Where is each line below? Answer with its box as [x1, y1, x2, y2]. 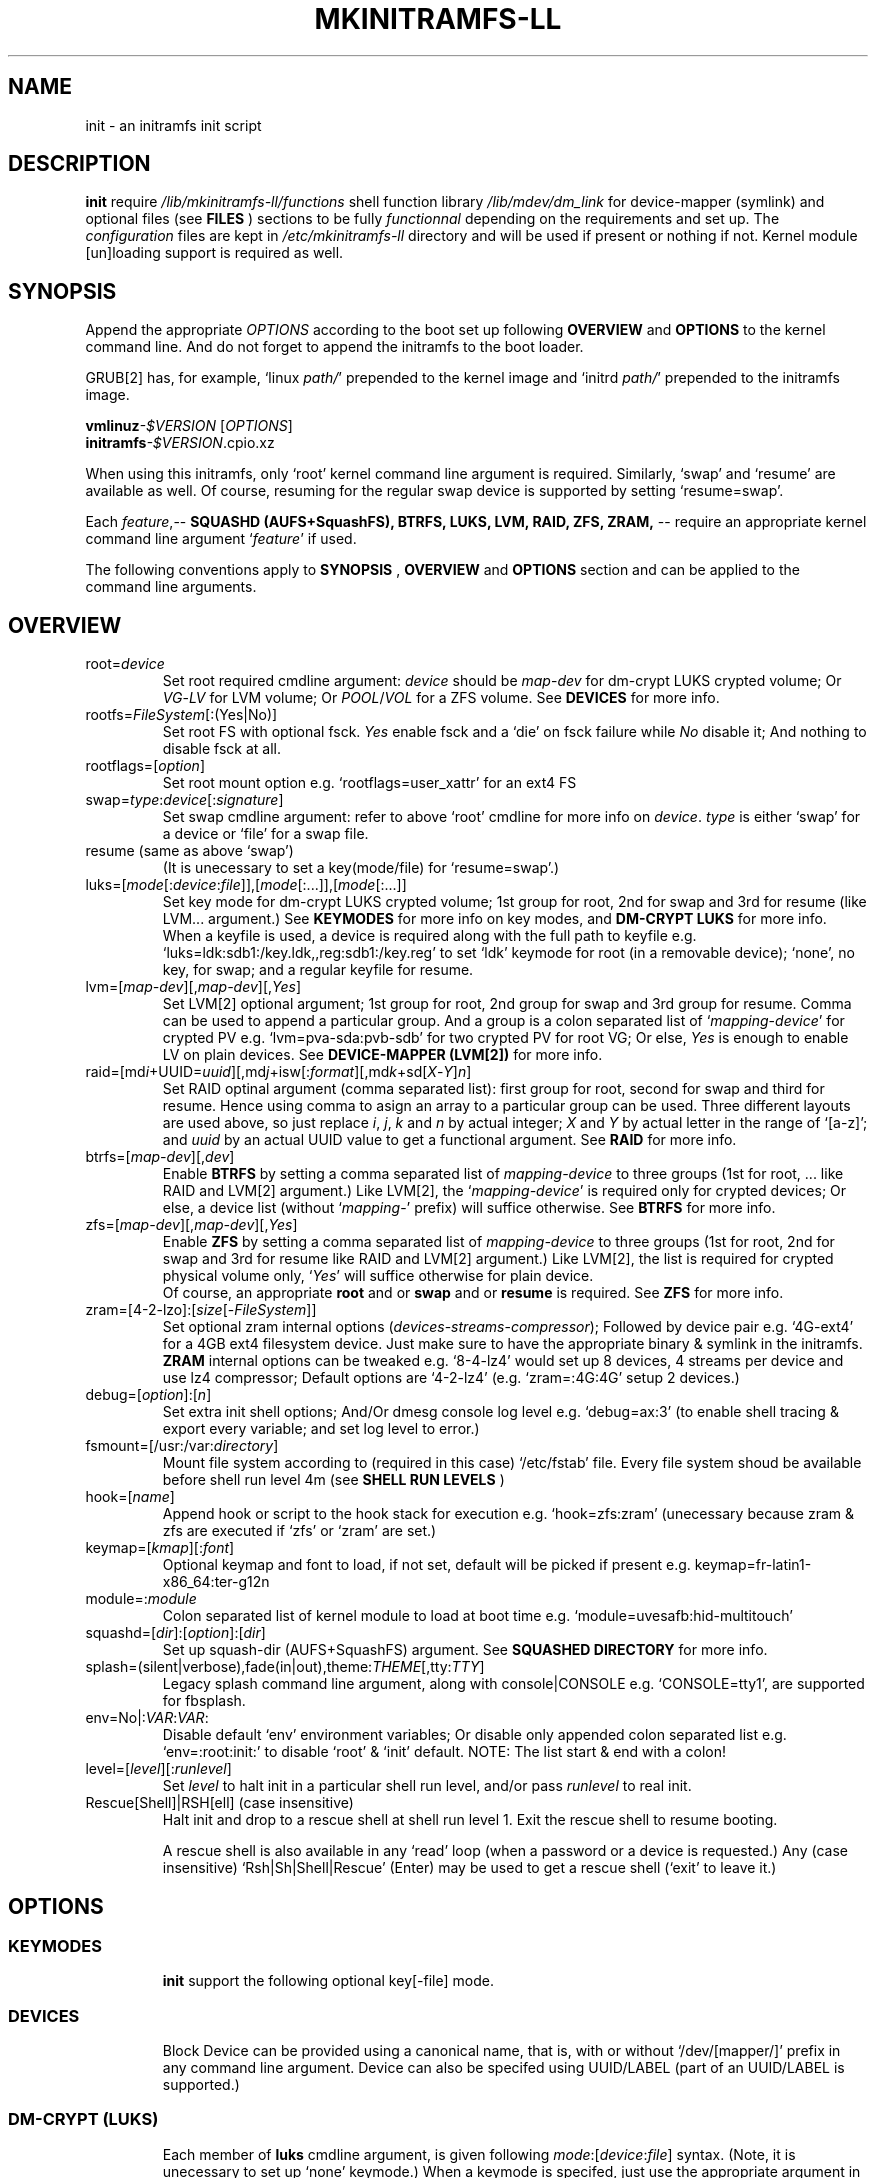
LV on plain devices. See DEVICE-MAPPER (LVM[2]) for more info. [162, 1046, 603, 1064]
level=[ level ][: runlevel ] [85, 1760, 232, 1778]
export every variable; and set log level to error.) [162, 1420, 480, 1438]
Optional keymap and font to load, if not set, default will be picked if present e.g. [162, 1556, 691, 1574]
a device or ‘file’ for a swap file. [162, 825, 369, 843]
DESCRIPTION [8, 151, 151, 177]
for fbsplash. [162, 1692, 246, 1710]
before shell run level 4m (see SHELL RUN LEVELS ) [162, 1471, 505, 1489]
